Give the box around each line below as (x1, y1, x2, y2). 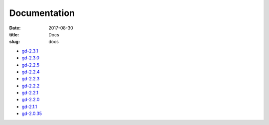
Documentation (9, 7, 75, 18)
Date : (9, 25, 21, 31)
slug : (9, 39, 20, 45)
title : (9, 31, 19, 37)
